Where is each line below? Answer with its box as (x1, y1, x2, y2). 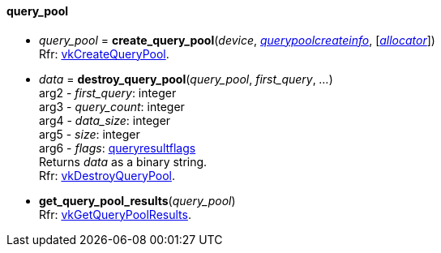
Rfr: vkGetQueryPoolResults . (39, 207, 191, 221)
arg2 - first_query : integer (39, 85, 177, 100)
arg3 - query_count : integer (39, 99, 185, 114)
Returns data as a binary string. (39, 154, 208, 169)
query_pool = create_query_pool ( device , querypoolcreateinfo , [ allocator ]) (39, 32, 435, 47)
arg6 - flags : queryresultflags (39, 140, 196, 155)
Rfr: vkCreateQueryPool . (39, 46, 169, 61)
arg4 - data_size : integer (39, 113, 171, 127)
